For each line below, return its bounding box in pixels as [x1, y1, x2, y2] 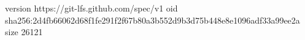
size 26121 [5, 25, 43, 38]
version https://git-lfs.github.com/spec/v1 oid [5, 2, 178, 14]
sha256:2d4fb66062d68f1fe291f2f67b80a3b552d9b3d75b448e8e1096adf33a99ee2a [5, 13, 300, 26]
